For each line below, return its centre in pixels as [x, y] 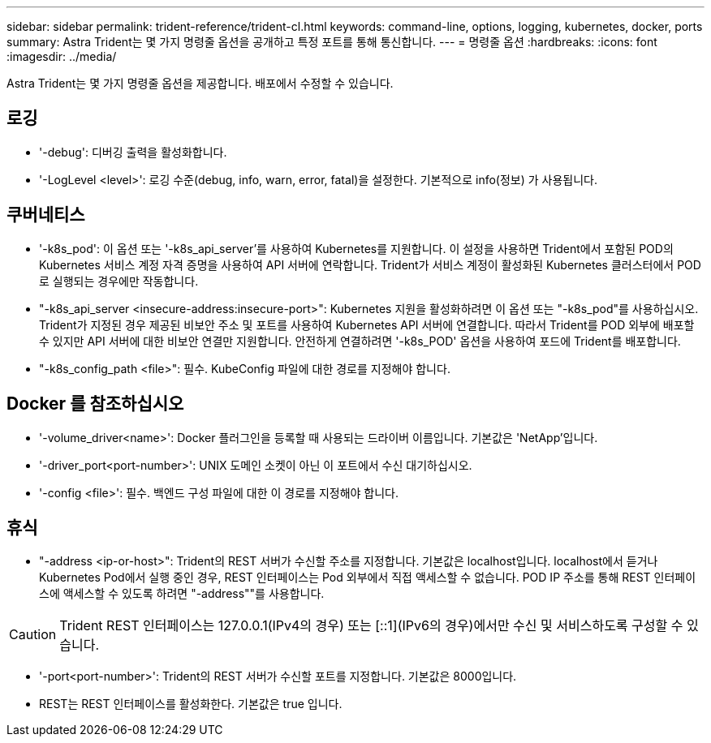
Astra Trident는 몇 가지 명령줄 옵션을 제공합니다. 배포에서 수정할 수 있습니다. [200, 83]
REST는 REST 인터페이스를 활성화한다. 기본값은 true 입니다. [191, 704]
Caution [33, 635]
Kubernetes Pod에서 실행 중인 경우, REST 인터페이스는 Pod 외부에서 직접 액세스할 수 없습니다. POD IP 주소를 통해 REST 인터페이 [368, 578]
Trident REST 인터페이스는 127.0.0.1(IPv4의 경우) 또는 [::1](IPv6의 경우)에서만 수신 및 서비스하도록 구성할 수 [371, 626]
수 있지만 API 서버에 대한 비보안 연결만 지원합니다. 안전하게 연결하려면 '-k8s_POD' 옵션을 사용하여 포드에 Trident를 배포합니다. [360, 341]
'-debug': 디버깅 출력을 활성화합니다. [133, 152]
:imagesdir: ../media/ [62, 56]
